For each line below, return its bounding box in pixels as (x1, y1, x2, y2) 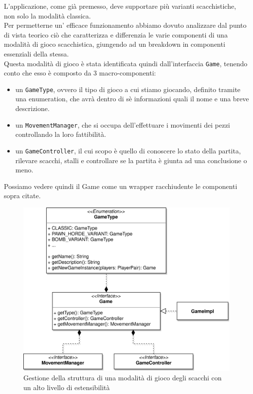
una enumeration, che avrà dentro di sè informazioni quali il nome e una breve (15, 94, 249, 104)
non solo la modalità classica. (4, 10, 91, 20)
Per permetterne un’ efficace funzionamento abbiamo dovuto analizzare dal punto (4, 20, 247, 30)
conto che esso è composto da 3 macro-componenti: (4, 68, 156, 78)
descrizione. (15, 103, 50, 113)
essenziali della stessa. (4, 48, 69, 58)
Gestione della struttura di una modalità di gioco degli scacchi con (23, 373, 222, 383)
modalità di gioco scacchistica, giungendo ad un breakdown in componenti (4, 39, 225, 49)
